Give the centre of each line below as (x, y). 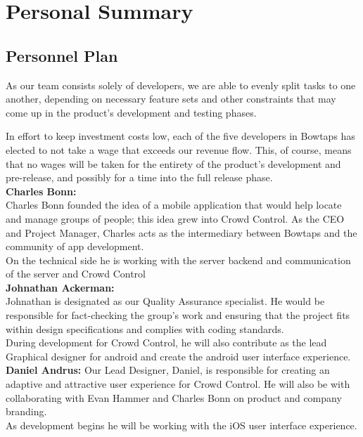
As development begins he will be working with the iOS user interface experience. (181, 425)
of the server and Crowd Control (76, 274)
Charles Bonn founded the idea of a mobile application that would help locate (174, 205)
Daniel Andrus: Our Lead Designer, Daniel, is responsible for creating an (168, 370)
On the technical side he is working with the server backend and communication (178, 260)
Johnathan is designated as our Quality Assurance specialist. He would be (165, 301)
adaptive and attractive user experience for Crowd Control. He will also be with (178, 384)
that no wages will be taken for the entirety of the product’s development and (173, 163)
